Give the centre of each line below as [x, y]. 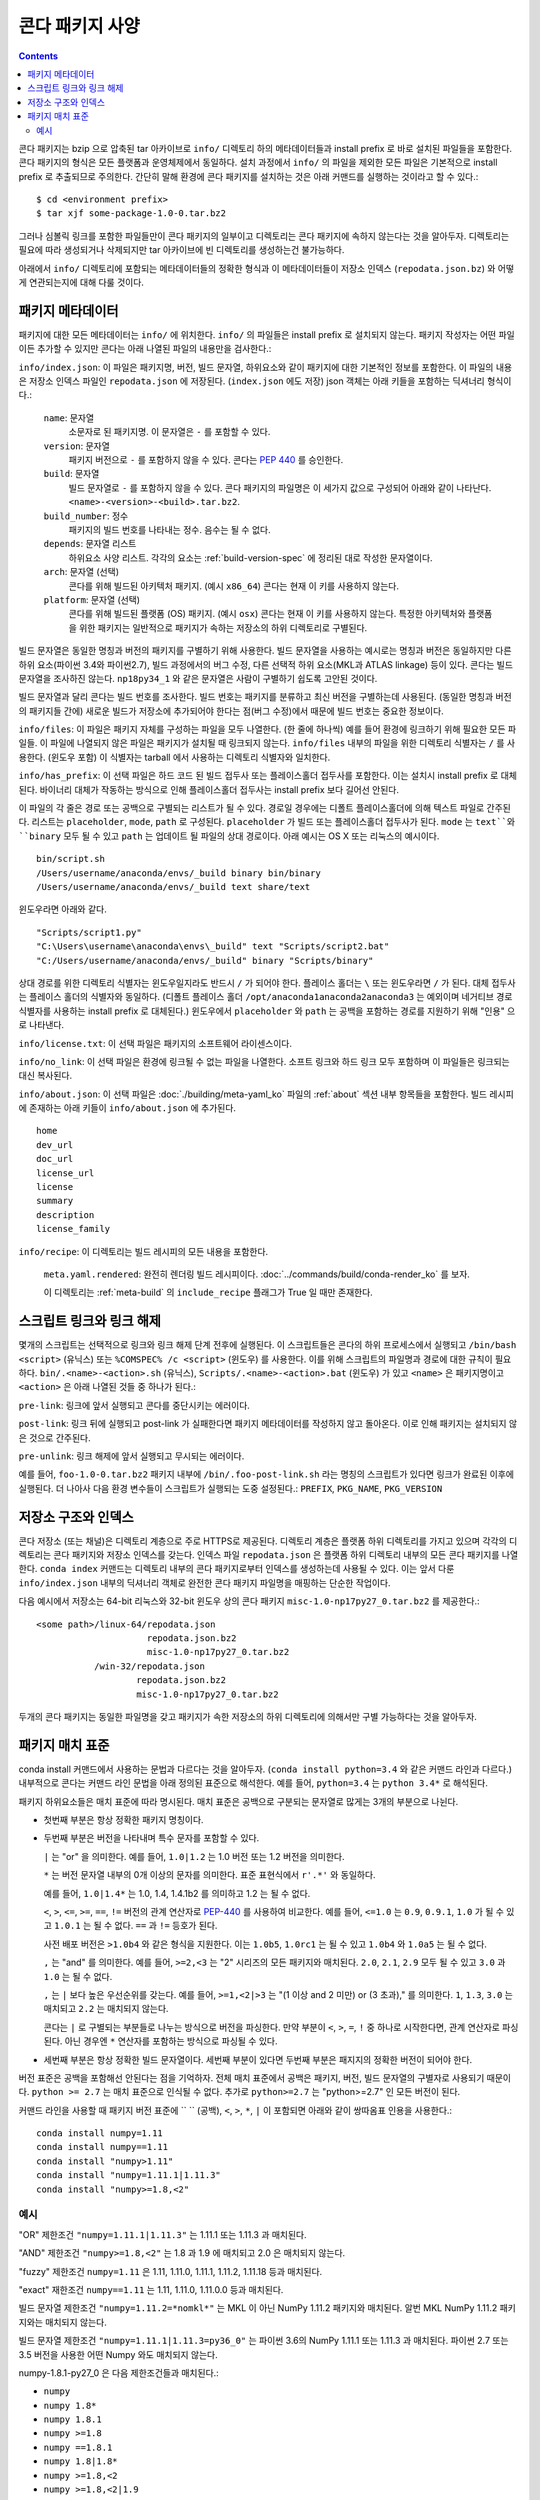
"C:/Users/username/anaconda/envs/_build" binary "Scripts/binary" [205, 960]
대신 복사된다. [45, 1076]
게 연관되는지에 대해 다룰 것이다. [81, 282]
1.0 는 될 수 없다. [78, 1976]
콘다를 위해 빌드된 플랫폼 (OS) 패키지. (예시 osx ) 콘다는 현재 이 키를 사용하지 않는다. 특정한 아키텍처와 [267, 614]
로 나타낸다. [41, 1025]
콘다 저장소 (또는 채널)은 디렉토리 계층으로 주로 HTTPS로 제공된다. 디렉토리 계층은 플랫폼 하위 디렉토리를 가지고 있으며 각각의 [262, 1541]
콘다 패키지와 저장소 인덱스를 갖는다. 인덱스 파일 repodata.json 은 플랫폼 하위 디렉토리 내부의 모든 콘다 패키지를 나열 [286, 1555]
